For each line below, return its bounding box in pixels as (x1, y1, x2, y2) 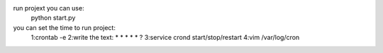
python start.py (30, 14, 76, 22)
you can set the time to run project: (13, 23, 116, 31)
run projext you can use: (13, 4, 84, 12)
